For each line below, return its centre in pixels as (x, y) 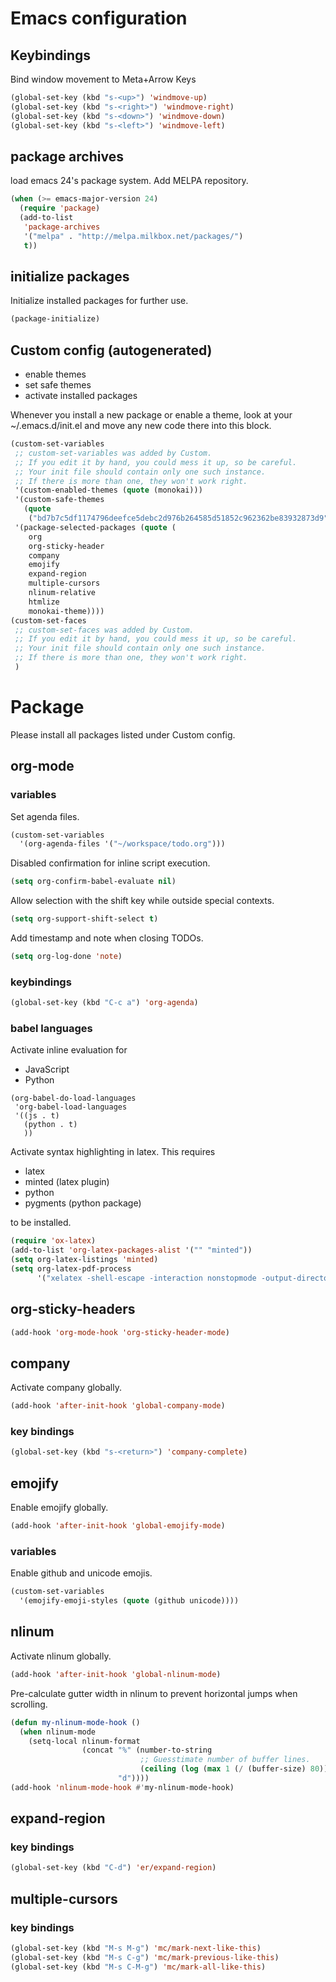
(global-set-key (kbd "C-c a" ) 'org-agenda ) (104, 1003)
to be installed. (41, 1223)
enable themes (55, 374)
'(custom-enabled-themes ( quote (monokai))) (108, 490)
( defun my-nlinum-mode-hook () (75, 1722)
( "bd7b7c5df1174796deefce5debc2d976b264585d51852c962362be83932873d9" (178, 518)
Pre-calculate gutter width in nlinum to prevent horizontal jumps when (154, 1693)
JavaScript (47, 1069)
